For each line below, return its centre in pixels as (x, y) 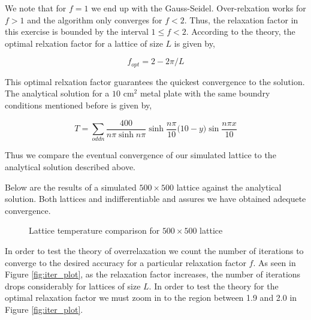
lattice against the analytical (229, 187)
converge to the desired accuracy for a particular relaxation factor (126, 262)
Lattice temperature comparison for (94, 230)
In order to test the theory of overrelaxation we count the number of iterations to (154, 250)
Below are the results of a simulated (71, 187)
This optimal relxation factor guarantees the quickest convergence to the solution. (155, 81)
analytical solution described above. (70, 167)
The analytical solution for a (57, 93)
